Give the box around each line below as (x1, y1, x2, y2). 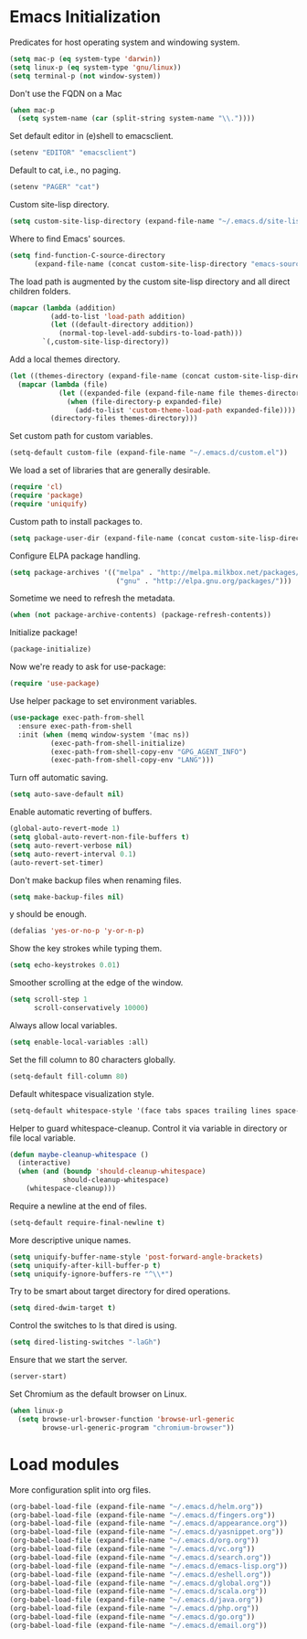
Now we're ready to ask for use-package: (9, 661, 166, 673)
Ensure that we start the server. (9, 1355, 128, 1366)
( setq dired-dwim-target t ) (9, 1304, 117, 1313)
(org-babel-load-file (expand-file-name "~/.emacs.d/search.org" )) (9, 1552, 272, 1562)
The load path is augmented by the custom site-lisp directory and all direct (9, 276, 291, 287)
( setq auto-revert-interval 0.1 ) (9, 849, 137, 858)
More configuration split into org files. (9, 1484, 152, 1495)
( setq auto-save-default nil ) (9, 790, 125, 799)
